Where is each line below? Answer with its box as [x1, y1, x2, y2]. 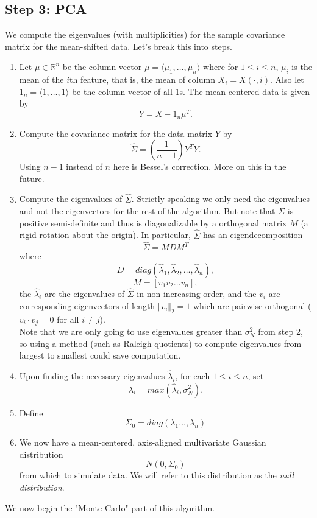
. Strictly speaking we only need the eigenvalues [131, 192, 310, 205]
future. [19, 172, 45, 184]
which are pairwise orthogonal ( [193, 299, 312, 312]
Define [19, 406, 43, 419]
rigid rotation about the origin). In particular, [19, 228, 191, 241]
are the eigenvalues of [44, 287, 125, 300]
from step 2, [258, 324, 303, 337]
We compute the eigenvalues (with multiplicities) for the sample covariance [5, 28, 285, 41]
